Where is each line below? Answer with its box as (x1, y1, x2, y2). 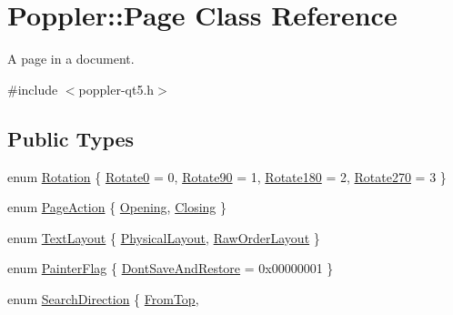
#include (7, 79, 58, 98)
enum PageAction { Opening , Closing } (7, 198, 227, 217)
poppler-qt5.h (78, 79, 155, 98)
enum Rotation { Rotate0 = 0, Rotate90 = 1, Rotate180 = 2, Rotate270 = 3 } (7, 167, 447, 186)
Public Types (7, 124, 135, 152)
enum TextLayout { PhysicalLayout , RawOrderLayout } (7, 228, 320, 247)
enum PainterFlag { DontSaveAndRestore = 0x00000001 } (7, 259, 334, 278)
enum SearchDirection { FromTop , (7, 289, 199, 308)
